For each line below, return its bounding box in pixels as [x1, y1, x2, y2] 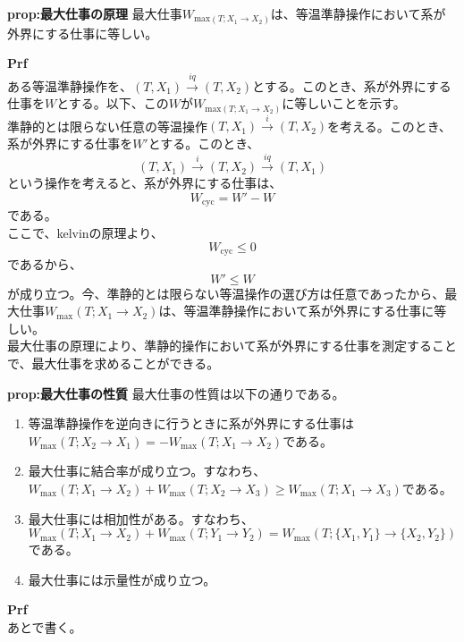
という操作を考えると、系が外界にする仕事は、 [7, 173, 283, 192]
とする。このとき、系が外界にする [252, 76, 451, 95]
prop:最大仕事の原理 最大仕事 [7, 4, 182, 22]
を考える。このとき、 [327, 116, 451, 135]
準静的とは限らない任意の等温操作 [7, 116, 207, 135]
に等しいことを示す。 [282, 94, 406, 113]
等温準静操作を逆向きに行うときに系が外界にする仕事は [28, 414, 354, 433]
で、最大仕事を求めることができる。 [7, 354, 220, 373]
